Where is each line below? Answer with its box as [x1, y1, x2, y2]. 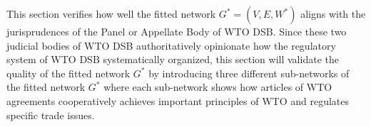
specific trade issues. [6, 107, 95, 122]
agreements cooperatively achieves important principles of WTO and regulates [6, 93, 349, 108]
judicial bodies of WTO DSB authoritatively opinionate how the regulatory [6, 38, 336, 53]
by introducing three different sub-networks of [148, 65, 350, 80]
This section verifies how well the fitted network [6, 6, 216, 21]
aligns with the [300, 6, 366, 21]
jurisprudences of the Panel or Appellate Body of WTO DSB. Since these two [6, 24, 347, 38]
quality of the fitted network [6, 65, 131, 80]
